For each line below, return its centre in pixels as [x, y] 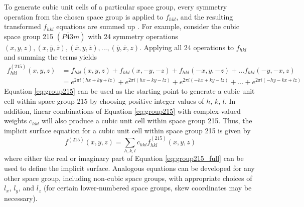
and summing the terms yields [50, 57]
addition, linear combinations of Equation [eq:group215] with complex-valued [122, 111]
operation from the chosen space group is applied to [84, 16]
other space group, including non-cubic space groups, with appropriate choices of [128, 178]
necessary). [21, 198]
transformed [23, 26]
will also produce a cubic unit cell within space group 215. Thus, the [147, 121]
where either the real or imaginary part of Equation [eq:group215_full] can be [124, 158]
